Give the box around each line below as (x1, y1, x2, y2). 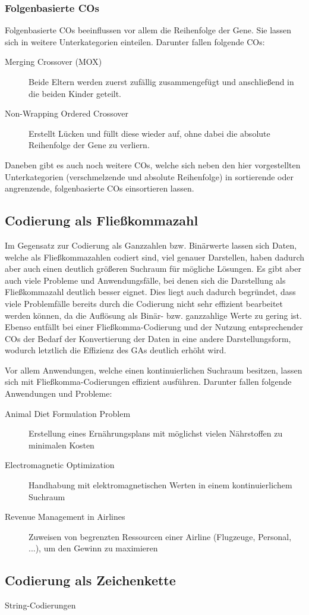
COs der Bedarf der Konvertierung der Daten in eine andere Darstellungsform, (5, 332, 291, 344)
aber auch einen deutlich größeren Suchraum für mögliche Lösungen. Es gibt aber (5, 262, 301, 275)
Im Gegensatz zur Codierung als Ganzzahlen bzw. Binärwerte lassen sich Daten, (5, 239, 297, 251)
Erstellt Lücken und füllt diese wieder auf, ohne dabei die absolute (29, 127, 270, 139)
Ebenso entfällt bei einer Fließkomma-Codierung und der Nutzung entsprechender (5, 321, 304, 333)
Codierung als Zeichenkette (5, 571, 176, 589)
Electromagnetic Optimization (5, 459, 115, 471)
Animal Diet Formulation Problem (5, 407, 131, 419)
